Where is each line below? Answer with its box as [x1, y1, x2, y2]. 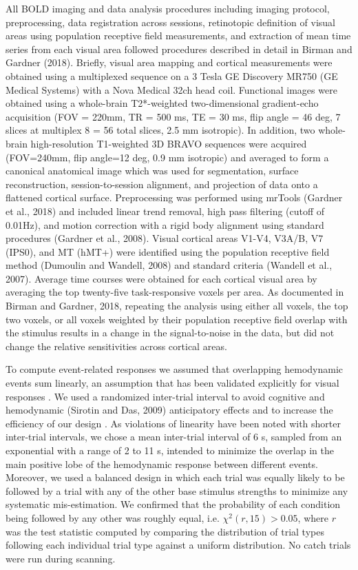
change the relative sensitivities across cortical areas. [6, 338, 227, 353]
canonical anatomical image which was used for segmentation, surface [6, 163, 299, 178]
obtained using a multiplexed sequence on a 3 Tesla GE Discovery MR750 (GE [6, 68, 338, 83]
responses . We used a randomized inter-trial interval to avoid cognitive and [6, 389, 325, 403]
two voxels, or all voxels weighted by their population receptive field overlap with [6, 312, 348, 326]
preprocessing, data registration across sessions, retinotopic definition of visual [6, 14, 335, 29]
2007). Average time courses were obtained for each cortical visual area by [6, 271, 317, 285]
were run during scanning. [6, 551, 116, 565]
